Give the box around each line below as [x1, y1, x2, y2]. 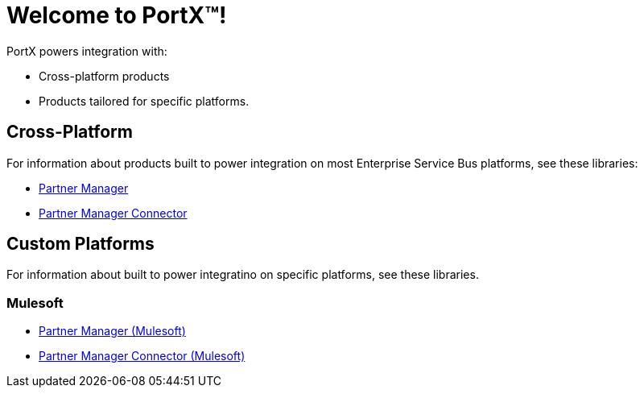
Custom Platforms [6, 234, 155, 255]
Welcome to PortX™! [6, 2, 227, 29]
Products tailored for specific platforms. [39, 93, 250, 108]
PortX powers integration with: [6, 44, 167, 58]
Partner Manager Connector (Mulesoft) [39, 349, 246, 363]
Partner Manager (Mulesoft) [39, 324, 186, 338]
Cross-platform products [39, 68, 170, 83]
